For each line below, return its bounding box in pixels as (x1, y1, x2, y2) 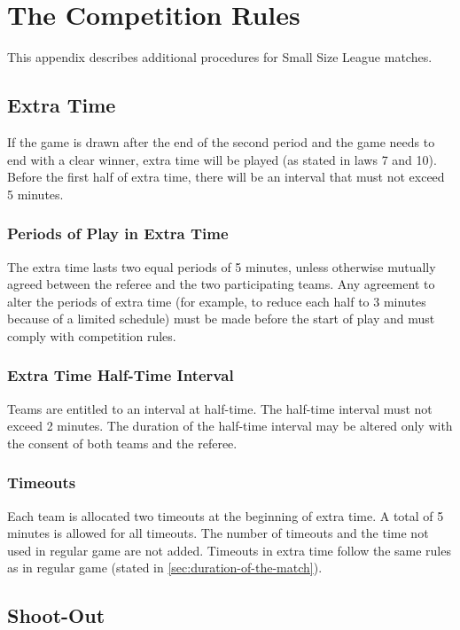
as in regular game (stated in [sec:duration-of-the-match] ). (7, 558, 323, 577)
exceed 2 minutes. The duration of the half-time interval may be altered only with (7, 416, 453, 435)
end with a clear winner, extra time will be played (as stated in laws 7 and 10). (7, 150, 437, 168)
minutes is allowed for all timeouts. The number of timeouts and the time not (7, 524, 429, 542)
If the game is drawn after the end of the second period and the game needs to (7, 132, 435, 151)
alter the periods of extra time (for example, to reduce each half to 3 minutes (7, 292, 426, 310)
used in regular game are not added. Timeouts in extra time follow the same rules (7, 541, 451, 559)
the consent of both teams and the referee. (7, 433, 238, 452)
